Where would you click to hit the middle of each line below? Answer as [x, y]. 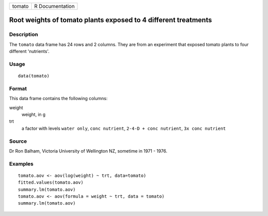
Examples [21, 163]
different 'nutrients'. [29, 52]
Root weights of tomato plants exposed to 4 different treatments [110, 20]
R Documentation [54, 6]
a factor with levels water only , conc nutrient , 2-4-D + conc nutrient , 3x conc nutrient [124, 128]
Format [18, 88]
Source [18, 141]
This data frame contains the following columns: [58, 99]
